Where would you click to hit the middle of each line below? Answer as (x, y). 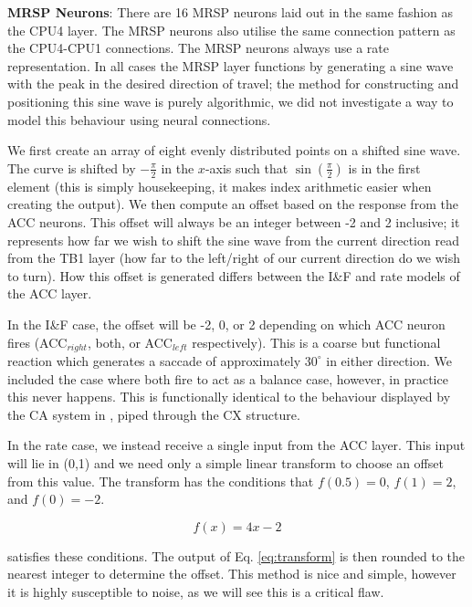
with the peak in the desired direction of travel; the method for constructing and (233, 84)
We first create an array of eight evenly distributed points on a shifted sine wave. (234, 150)
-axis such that (246, 167)
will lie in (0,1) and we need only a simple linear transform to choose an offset (226, 462)
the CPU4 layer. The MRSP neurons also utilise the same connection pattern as (231, 30)
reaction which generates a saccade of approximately (154, 360)
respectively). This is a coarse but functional (316, 342)
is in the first (384, 167)
